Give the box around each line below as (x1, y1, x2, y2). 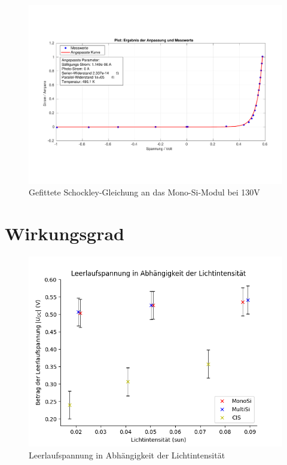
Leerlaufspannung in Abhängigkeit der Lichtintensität (29, 448, 225, 461)
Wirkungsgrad (5, 221, 125, 246)
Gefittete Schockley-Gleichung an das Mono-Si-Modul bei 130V (29, 186, 260, 198)
